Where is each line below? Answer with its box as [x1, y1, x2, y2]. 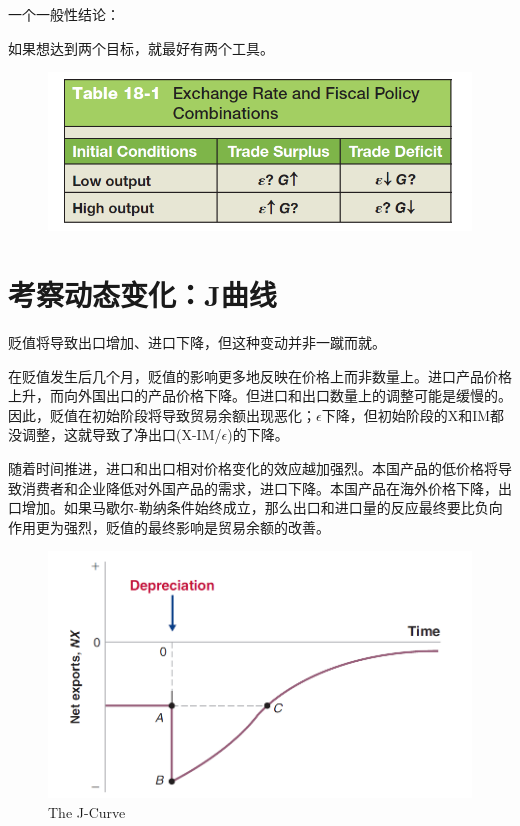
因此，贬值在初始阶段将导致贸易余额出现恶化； [8, 404, 316, 425]
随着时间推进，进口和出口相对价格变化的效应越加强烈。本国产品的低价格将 [8, 457, 498, 478]
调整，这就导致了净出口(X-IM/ [21, 424, 222, 445]
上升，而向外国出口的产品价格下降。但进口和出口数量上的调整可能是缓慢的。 [8, 385, 512, 406]
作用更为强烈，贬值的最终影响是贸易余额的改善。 [8, 516, 330, 537]
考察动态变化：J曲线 [8, 274, 277, 315]
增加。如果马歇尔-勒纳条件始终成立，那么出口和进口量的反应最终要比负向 [21, 497, 503, 518]
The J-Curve [48, 801, 126, 822]
